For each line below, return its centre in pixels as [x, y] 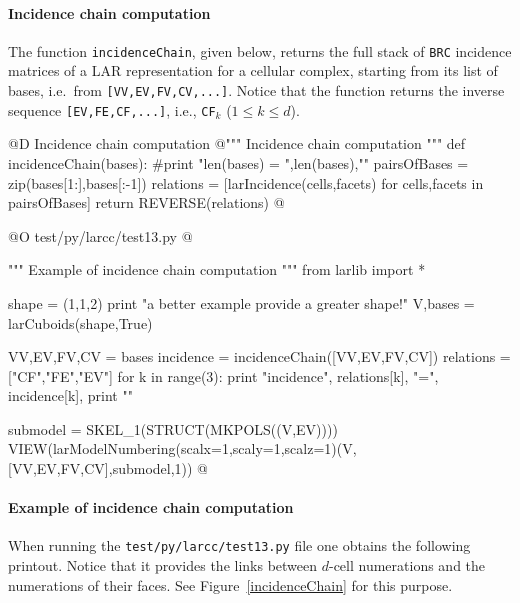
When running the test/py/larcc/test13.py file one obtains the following [239, 545]
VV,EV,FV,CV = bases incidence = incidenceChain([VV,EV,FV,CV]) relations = [259, 356]
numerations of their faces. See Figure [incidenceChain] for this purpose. [230, 584]
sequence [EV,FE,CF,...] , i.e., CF [112, 109]
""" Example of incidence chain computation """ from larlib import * [217, 269]
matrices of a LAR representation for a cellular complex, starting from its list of [253, 70]
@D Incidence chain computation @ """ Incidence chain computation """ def [237, 143]
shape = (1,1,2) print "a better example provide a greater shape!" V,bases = [241, 302]
